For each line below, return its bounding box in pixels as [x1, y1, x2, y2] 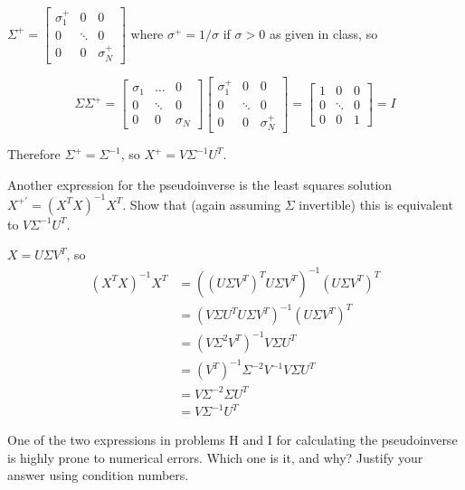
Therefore [7, 145, 61, 164]
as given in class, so [269, 24, 378, 42]
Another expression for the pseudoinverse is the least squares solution [7, 174, 393, 193]
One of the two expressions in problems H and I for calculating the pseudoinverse [7, 430, 458, 449]
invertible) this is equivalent [299, 194, 453, 213]
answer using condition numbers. [7, 466, 189, 485]
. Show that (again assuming [122, 194, 281, 213]
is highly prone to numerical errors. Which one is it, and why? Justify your [7, 448, 423, 466]
